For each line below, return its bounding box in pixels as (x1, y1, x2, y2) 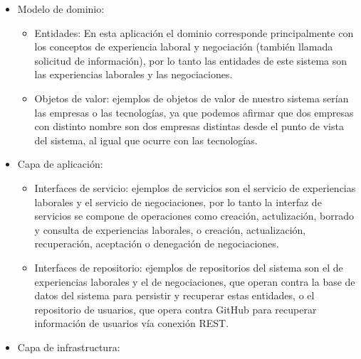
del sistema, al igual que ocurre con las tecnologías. (34, 132, 258, 147)
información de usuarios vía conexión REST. (34, 316, 229, 331)
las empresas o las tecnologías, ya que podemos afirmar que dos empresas (34, 105, 354, 119)
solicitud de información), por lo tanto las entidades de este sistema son (34, 53, 347, 68)
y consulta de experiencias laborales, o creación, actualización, (34, 222, 306, 237)
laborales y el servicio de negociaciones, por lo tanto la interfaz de (34, 194, 322, 209)
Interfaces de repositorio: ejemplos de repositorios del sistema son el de (34, 259, 343, 274)
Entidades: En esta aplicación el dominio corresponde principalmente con (34, 25, 354, 40)
